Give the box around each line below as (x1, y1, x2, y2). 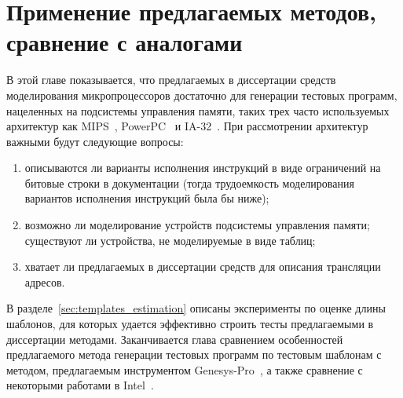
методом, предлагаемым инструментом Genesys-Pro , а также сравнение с (6, 361, 363, 378)
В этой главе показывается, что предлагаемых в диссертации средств (6, 71, 336, 88)
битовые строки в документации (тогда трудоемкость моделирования (24, 174, 354, 191)
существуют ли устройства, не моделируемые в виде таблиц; (24, 232, 316, 248)
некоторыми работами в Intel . (6, 377, 154, 393)
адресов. (24, 273, 65, 290)
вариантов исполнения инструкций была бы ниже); (24, 190, 269, 206)
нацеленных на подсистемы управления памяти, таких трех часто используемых (6, 102, 390, 119)
